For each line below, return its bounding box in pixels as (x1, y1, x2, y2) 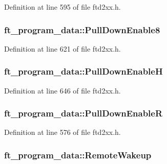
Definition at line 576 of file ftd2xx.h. (4, 127, 121, 137)
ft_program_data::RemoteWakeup (4, 148, 152, 161)
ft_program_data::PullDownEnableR (4, 107, 163, 120)
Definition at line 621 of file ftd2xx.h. (4, 43, 121, 54)
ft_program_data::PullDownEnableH (4, 65, 163, 78)
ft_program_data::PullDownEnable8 (4, 23, 160, 36)
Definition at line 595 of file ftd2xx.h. (4, 2, 121, 12)
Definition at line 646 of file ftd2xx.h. (4, 85, 121, 96)
